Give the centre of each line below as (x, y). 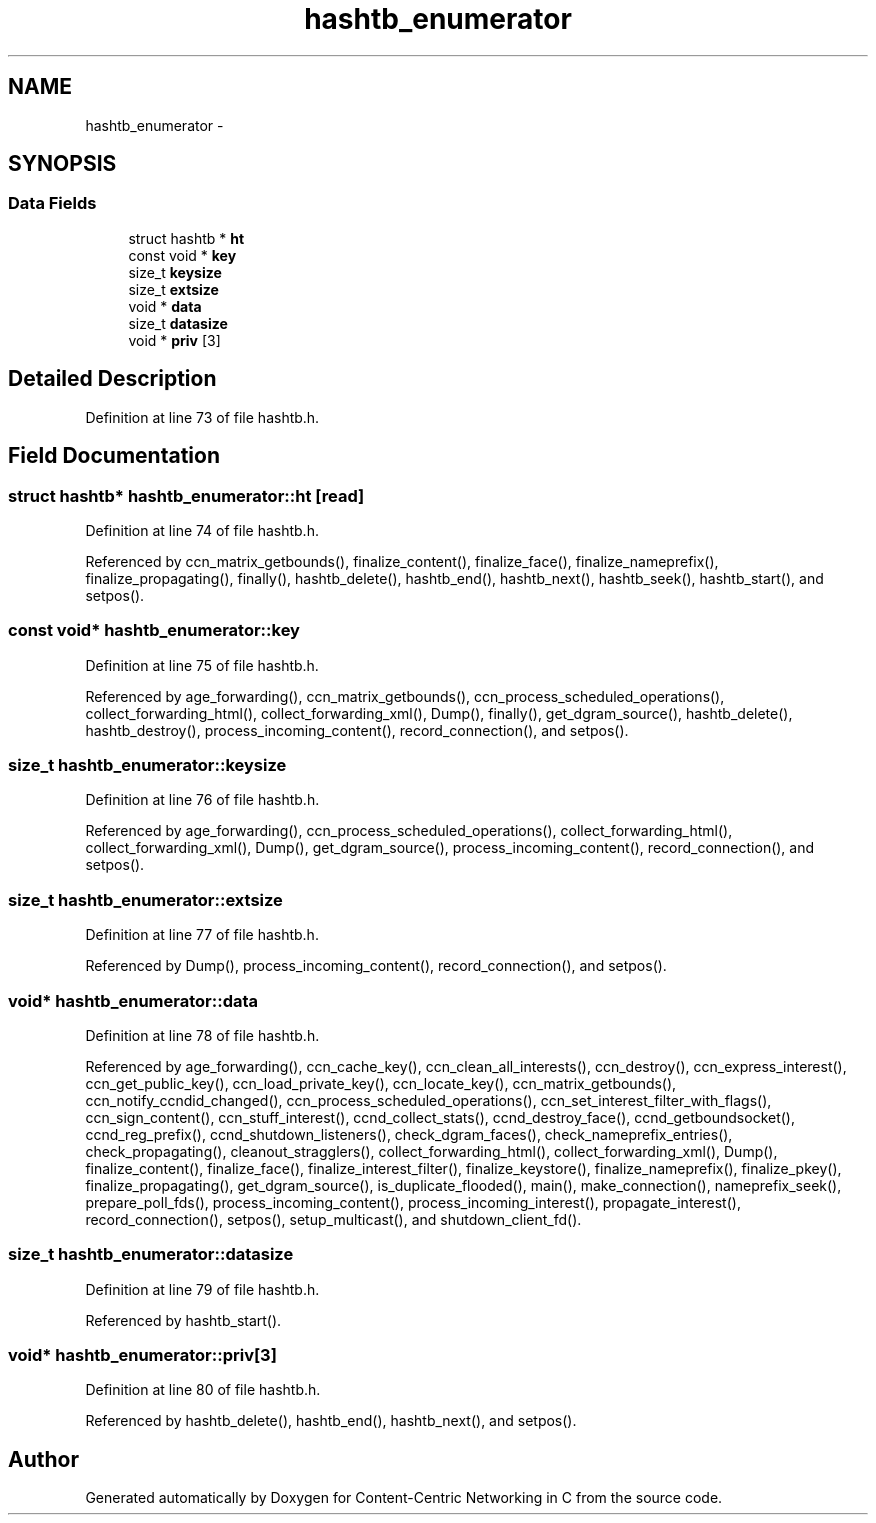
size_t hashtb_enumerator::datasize (151, 1254)
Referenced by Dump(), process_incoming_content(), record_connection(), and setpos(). (376, 966)
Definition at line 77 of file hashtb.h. (202, 935)
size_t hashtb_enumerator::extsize (145, 899)
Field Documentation (114, 456)
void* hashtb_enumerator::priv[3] (142, 1355)
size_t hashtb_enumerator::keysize (147, 765)
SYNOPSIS (62, 164)
